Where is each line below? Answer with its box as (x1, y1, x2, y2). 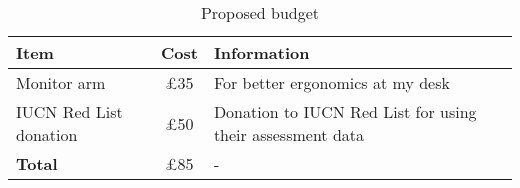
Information (213, 41, 310, 64)
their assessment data (213, 123, 365, 146)
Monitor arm (16, 71, 106, 94)
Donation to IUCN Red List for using (213, 100, 477, 123)
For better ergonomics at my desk (213, 71, 450, 94)
